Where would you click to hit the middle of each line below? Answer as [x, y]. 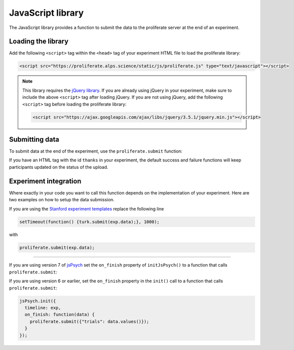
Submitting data [34, 139]
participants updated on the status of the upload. [59, 167]
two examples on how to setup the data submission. [62, 200]
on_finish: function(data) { [60, 315]
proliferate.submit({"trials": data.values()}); [89, 321]
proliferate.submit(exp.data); [57, 247]
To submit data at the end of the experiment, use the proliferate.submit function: [96, 151]
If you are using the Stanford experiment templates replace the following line [87, 209]
